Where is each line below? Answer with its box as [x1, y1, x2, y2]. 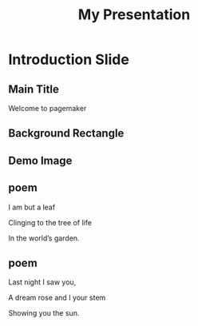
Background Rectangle [8, 126, 125, 141]
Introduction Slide [8, 50, 129, 69]
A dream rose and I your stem [8, 293, 106, 303]
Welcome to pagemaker [8, 104, 87, 113]
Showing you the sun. [8, 308, 80, 318]
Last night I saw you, [8, 277, 77, 287]
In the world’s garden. [8, 233, 80, 243]
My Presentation [77, 6, 191, 24]
